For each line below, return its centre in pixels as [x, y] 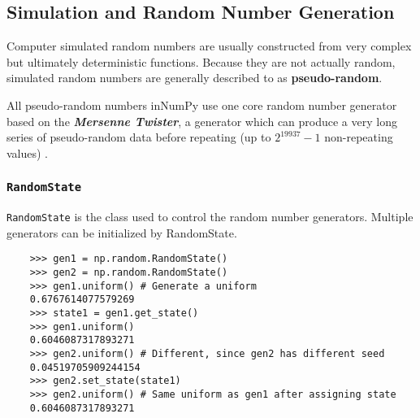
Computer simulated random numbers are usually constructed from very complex [209, 46]
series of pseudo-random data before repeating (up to [139, 137]
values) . [28, 152]
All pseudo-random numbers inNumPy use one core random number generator [202, 104]
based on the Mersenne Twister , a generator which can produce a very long [202, 121]
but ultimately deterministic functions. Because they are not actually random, [201, 61]
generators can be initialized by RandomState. [122, 232]
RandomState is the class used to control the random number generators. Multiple [210, 217]
